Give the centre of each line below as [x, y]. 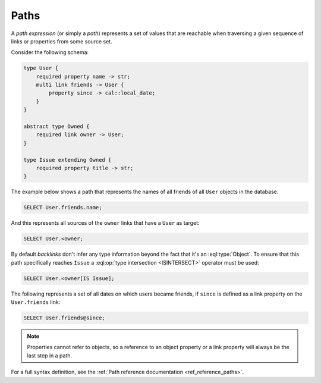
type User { [41, 68]
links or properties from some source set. [62, 41]
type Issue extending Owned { [67, 160]
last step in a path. [50, 355]
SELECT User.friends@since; [64, 318]
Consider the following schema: [50, 52]
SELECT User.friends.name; [63, 208]
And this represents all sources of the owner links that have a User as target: [105, 223]
